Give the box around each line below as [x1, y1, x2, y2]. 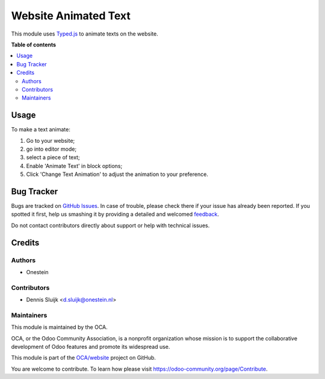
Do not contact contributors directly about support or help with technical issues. [11, 222, 210, 229]
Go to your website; [26, 137, 75, 144]
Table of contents [11, 41, 57, 48]
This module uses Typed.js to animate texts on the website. [11, 30, 159, 37]
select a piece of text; [26, 154, 81, 161]
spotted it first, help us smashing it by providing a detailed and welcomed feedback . [11, 211, 220, 218]
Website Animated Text [11, 9, 131, 22]
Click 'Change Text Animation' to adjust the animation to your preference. [26, 171, 209, 178]
